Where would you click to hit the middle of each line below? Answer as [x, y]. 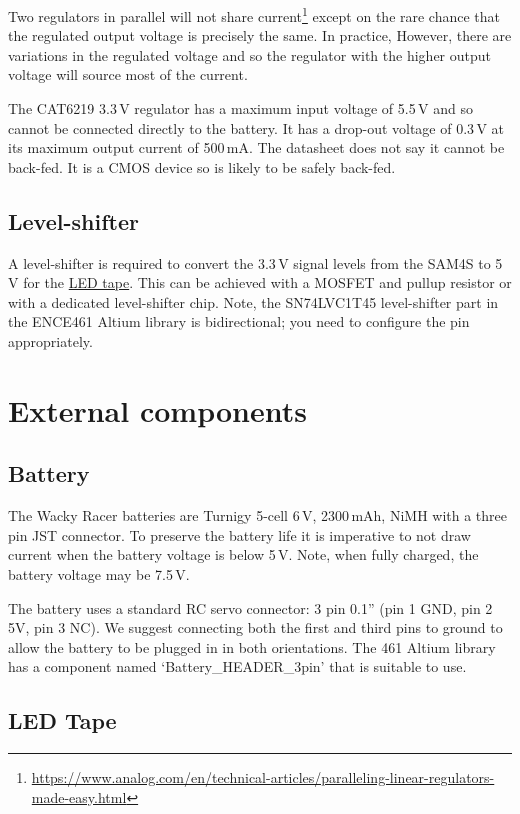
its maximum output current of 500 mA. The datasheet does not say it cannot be [256, 147]
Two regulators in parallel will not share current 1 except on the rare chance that [254, 14]
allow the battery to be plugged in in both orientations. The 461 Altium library [252, 646]
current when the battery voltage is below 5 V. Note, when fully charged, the [243, 554]
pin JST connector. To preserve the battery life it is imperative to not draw [239, 534]
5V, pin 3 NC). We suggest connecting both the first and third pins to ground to [255, 627]
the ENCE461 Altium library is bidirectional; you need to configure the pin [239, 321]
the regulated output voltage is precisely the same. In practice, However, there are [260, 35]
